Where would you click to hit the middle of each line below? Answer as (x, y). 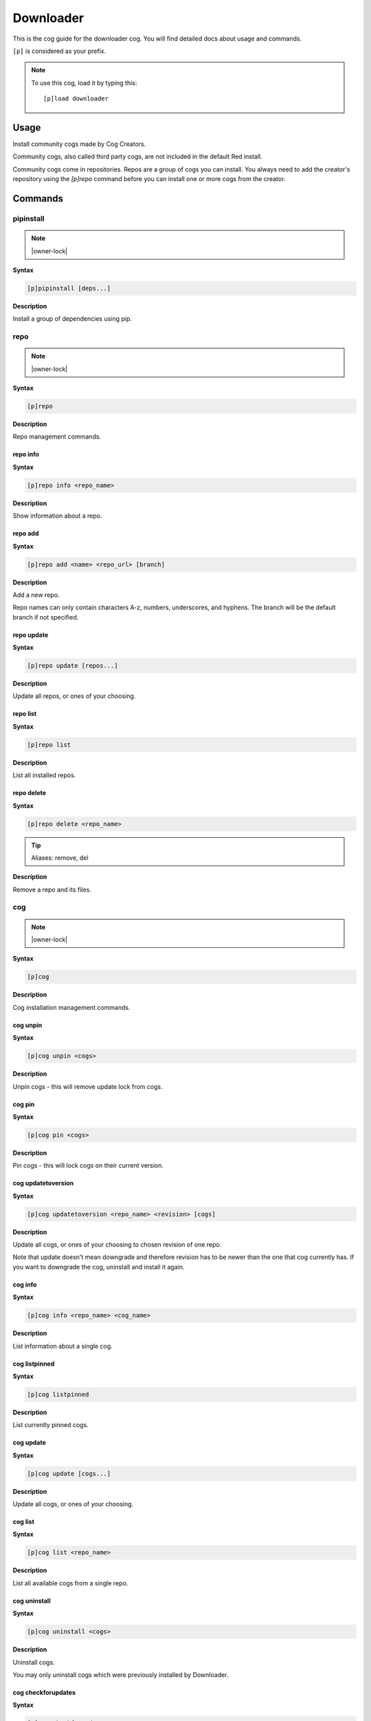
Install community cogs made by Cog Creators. (79, 144)
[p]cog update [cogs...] (69, 1474)
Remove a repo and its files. (52, 889)
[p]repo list (49, 745)
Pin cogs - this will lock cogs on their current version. (88, 1165)
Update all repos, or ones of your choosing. (74, 696)
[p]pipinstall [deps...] (69, 288)
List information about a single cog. (63, 1346)
